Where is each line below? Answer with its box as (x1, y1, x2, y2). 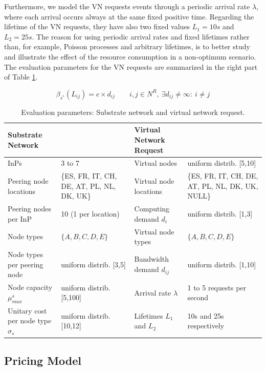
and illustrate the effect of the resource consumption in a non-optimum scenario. (4, 51, 256, 62)
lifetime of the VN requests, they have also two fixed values (4, 21, 190, 32)
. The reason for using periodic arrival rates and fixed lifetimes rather (32, 31, 250, 42)
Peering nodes (8, 203, 52, 214)
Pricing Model (4, 353, 81, 368)
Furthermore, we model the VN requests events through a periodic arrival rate (4, 1, 250, 11)
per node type (8, 315, 52, 326)
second (187, 292, 209, 303)
